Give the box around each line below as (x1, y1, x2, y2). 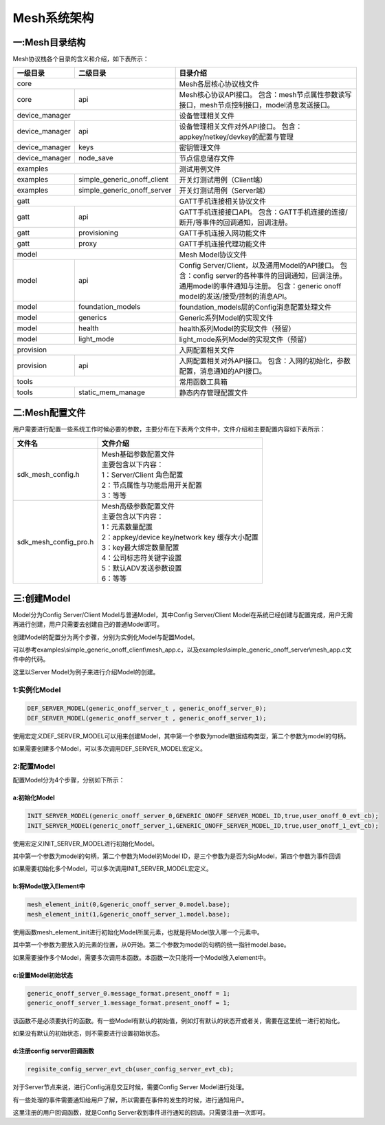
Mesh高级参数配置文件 (101, 502, 175, 511)
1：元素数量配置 (101, 522, 153, 532)
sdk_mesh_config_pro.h (16, 537, 94, 547)
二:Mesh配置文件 (12, 407, 86, 418)
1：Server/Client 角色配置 (101, 470, 184, 480)
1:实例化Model (12, 685, 61, 694)
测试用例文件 (179, 164, 221, 174)
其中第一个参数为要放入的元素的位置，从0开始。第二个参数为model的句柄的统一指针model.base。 (12, 941, 290, 949)
